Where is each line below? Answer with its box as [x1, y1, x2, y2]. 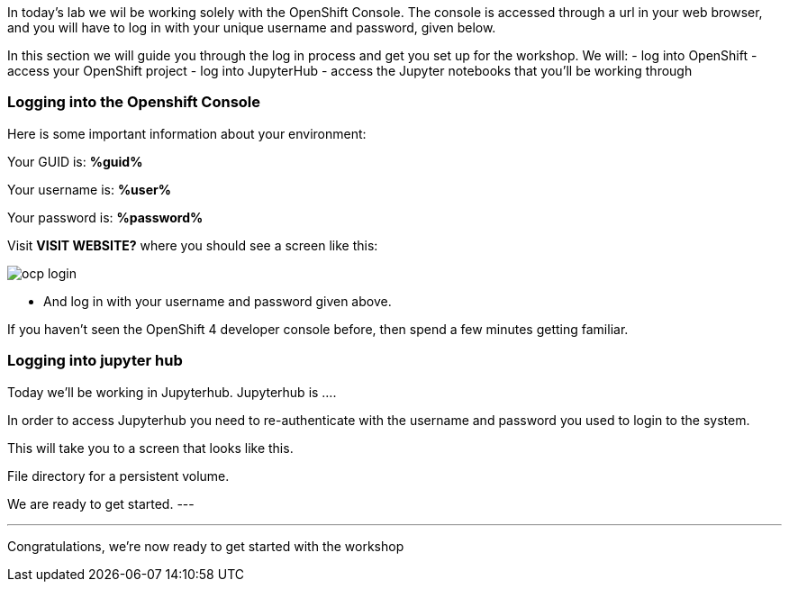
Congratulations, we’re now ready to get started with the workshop [7, 538, 404, 554]
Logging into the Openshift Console [7, 93, 261, 112]
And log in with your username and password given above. [43, 293, 392, 309]
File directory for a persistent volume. [7, 467, 230, 484]
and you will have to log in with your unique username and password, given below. [7, 20, 496, 35]
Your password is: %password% [7, 209, 204, 225]
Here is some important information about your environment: [7, 125, 367, 141]
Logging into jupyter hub [7, 351, 183, 370]
